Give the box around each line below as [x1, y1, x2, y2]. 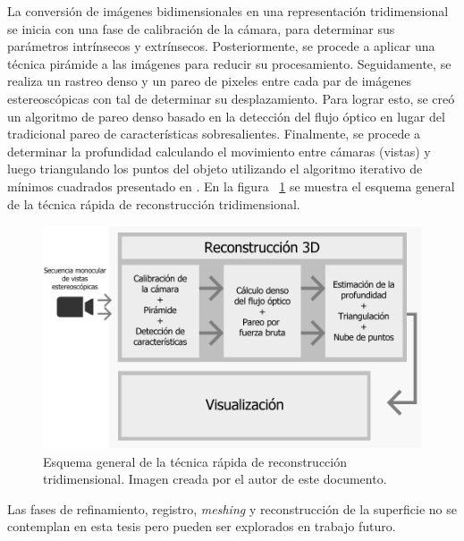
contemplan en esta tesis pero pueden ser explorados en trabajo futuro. [7, 517, 396, 536]
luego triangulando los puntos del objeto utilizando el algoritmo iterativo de [7, 159, 423, 178]
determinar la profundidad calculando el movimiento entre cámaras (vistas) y [7, 141, 431, 160]
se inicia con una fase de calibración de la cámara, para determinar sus [7, 19, 395, 38]
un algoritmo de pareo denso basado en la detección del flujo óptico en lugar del [7, 106, 445, 125]
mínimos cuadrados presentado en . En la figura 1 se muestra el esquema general [7, 176, 455, 195]
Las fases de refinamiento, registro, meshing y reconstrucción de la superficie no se [7, 499, 457, 518]
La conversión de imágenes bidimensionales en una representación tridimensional [7, 2, 449, 20]
